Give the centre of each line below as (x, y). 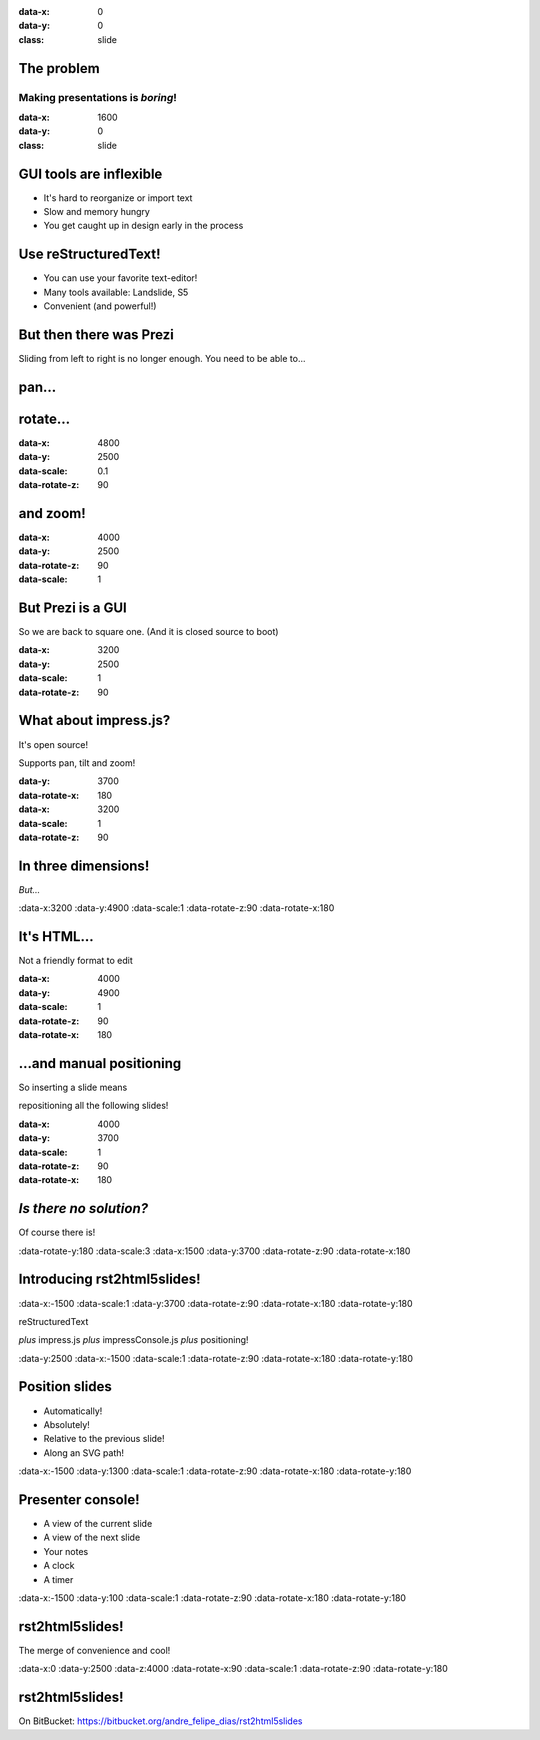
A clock (59, 1566)
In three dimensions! (84, 865)
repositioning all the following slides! (93, 1106)
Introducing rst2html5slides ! (109, 1279)
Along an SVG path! (84, 1452)
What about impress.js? (94, 720)
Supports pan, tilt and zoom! (77, 762)
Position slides (65, 1386)
